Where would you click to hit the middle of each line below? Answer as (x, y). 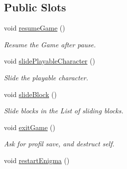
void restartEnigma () (37, 160)
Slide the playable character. (46, 77)
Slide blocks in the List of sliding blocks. (64, 111)
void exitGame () (30, 127)
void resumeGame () (35, 28)
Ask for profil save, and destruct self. (59, 144)
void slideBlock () (30, 94)
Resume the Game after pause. (50, 44)
